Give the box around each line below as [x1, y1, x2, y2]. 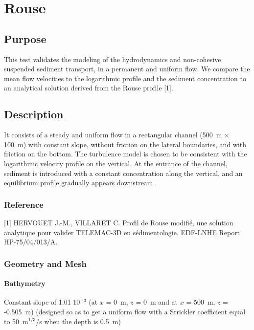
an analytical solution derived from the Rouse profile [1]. [4, 83, 173, 93]
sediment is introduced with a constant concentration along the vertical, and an [4, 168, 243, 178]
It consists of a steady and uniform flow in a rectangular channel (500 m [4, 130, 222, 140]
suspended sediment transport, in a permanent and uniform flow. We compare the [4, 64, 250, 74]
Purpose [4, 31, 46, 46]
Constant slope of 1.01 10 [4, 297, 80, 307]
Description [4, 107, 64, 122]
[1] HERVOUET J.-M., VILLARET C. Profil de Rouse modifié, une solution [4, 217, 233, 227]
